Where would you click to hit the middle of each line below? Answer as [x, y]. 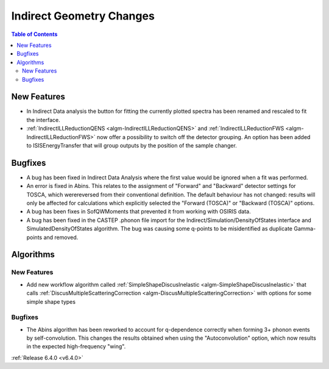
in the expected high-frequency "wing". [76, 346]
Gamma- [305, 229]
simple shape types [51, 301]
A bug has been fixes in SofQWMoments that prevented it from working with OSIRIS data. [139, 212]
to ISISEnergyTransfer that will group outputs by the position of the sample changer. [132, 145]
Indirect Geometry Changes [83, 16]
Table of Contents [34, 34]
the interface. [43, 120]
